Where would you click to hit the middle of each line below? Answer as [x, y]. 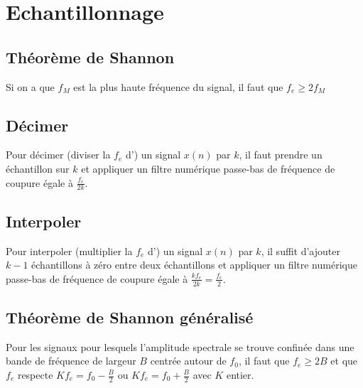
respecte [35, 374]
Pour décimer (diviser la [58, 155]
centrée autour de [188, 361]
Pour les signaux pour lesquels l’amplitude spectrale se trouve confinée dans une [180, 346]
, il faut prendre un [281, 155]
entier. [240, 374]
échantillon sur [38, 168]
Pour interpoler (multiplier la [69, 250]
